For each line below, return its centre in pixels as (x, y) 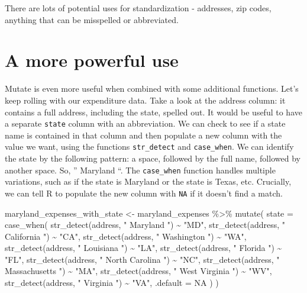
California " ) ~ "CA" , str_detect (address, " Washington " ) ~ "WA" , (126, 236)
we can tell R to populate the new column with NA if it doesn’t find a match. (144, 193)
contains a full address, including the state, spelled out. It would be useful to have (153, 112)
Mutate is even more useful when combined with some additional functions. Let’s (152, 88)
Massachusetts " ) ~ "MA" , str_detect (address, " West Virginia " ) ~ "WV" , (138, 271)
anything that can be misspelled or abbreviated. (92, 19)
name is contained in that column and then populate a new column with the (143, 135)
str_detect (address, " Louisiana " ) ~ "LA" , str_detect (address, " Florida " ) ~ (143, 248)
